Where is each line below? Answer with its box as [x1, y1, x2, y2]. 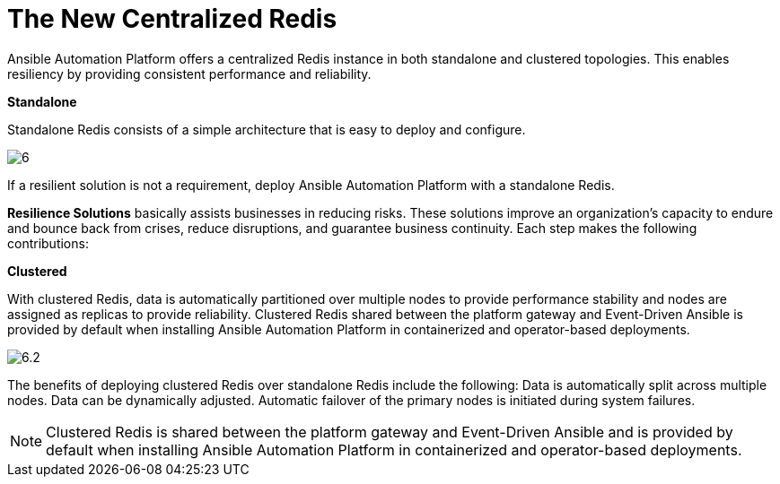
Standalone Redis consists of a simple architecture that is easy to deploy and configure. [7, 121, 526, 137]
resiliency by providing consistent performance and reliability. [7, 65, 372, 82]
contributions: [7, 235, 89, 251]
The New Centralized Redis [7, 4, 337, 34]
